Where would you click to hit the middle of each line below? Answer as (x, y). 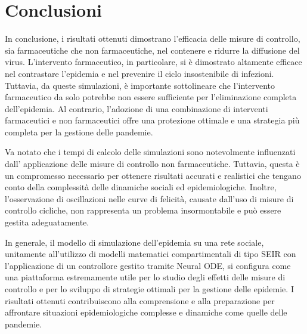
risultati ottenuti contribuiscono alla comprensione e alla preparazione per (140, 300)
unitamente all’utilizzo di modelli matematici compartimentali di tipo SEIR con (151, 254)
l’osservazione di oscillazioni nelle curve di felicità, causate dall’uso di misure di (149, 198)
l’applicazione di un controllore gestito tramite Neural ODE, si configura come (148, 265)
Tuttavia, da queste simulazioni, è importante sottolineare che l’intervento (140, 85)
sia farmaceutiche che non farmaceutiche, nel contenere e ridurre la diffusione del (152, 50)
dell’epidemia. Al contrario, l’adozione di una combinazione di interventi (137, 108)
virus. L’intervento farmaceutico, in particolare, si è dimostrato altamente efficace (153, 62)
